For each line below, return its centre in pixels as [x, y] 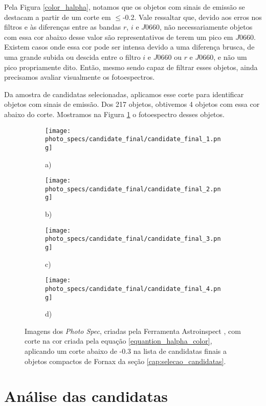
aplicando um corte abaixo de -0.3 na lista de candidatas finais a [126, 351]
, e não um [230, 57]
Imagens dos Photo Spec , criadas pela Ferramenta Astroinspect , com [133, 331]
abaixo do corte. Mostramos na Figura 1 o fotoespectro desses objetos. [114, 114]
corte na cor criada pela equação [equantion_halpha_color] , [118, 341]
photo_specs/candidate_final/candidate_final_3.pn [133, 239]
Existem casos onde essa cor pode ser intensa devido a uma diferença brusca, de [129, 47]
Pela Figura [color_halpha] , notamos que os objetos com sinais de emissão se [125, 7]
